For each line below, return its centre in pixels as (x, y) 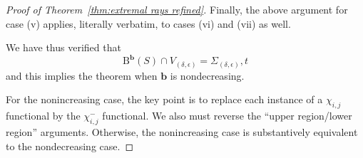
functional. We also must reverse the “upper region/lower (227, 116)
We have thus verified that (63, 47)
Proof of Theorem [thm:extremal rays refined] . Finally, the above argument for (177, 9)
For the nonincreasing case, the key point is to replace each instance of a (164, 99)
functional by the (43, 116)
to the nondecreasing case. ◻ (70, 146)
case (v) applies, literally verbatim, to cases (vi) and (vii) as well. (148, 23)
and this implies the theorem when (82, 75)
